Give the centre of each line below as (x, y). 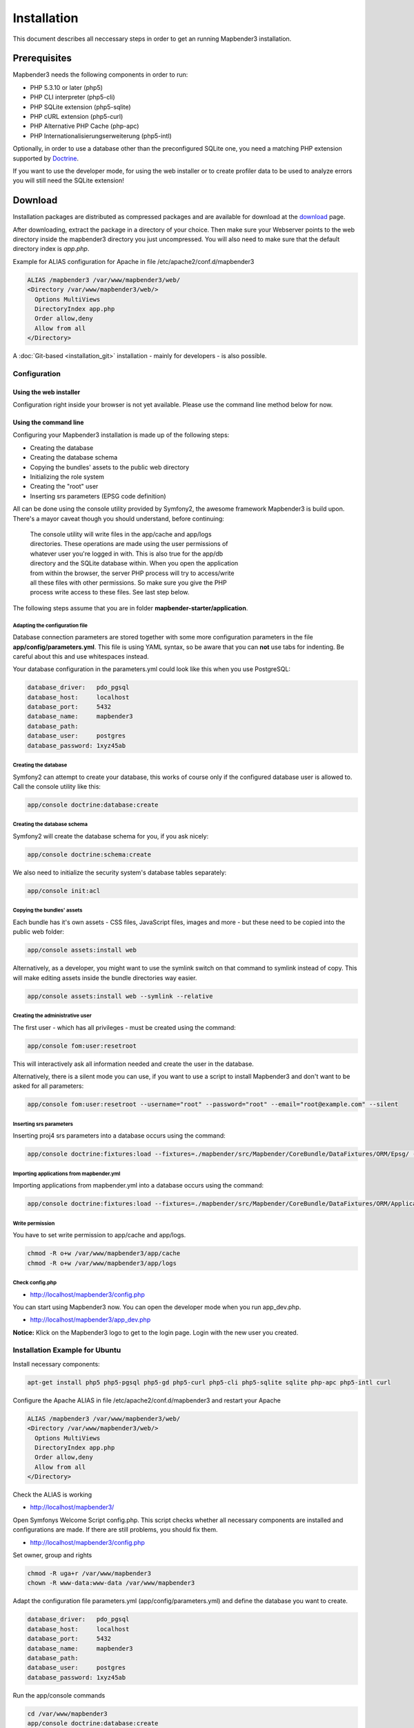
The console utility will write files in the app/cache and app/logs (121, 534)
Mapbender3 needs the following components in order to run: (100, 75)
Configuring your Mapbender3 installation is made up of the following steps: (121, 435)
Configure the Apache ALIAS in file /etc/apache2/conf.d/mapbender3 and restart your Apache (147, 1400)
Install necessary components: (56, 1364)
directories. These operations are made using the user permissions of (129, 544)
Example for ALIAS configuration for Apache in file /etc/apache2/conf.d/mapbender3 (134, 261)
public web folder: (39, 932)
